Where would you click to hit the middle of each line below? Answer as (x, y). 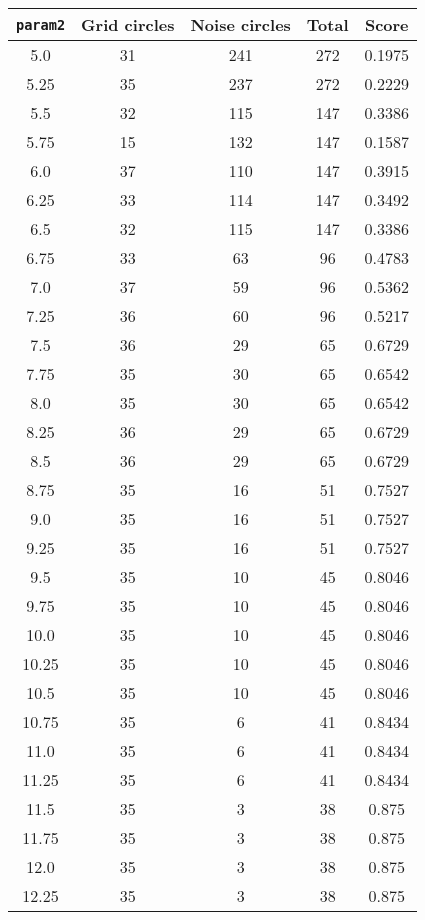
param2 (41, 24)
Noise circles (240, 24)
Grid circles (128, 24)
